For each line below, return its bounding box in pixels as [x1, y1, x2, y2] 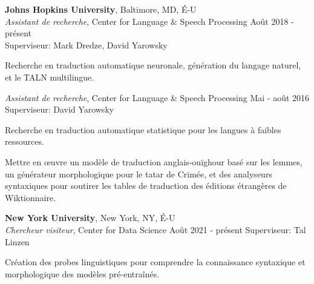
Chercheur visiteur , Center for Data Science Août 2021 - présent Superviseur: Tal [5, 223, 306, 236]
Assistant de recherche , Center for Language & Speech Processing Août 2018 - [5, 15, 294, 27]
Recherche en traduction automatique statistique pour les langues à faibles [5, 123, 281, 136]
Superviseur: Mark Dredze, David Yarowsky [5, 38, 168, 51]
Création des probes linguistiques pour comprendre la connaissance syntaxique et [5, 256, 306, 268]
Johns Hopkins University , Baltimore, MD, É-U [5, 3, 197, 15]
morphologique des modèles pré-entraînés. [5, 267, 160, 280]
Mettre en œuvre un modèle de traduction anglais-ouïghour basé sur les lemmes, [5, 155, 303, 168]
